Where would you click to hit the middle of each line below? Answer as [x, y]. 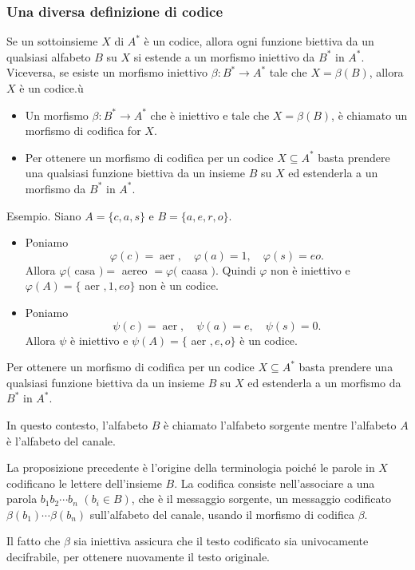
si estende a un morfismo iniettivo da [224, 56]
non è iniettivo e [310, 269]
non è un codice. [179, 285]
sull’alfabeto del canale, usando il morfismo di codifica [222, 514]
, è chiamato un [370, 115]
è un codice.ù [51, 88]
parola [22, 499]
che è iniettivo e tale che [210, 115]
